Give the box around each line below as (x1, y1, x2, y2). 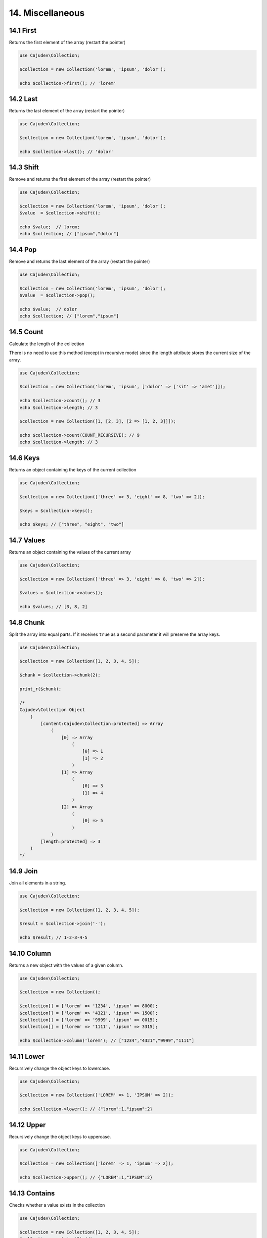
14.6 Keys (9, 454, 40, 462)
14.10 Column (9, 949, 51, 958)
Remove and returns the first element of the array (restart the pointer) (9, 176, 151, 182)
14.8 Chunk (9, 618, 45, 626)
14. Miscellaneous (9, 7, 85, 18)
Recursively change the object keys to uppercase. (9, 1134, 111, 1139)
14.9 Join (9, 867, 38, 875)
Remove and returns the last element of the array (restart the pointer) (9, 258, 150, 264)
